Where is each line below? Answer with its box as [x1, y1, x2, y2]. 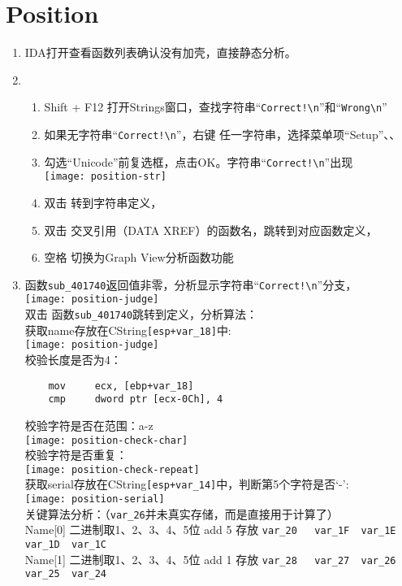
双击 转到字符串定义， [44, 193, 162, 211]
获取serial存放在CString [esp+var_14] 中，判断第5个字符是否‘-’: [24, 475, 349, 493]
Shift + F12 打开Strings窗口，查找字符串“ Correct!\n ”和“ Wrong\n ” [44, 98, 387, 115]
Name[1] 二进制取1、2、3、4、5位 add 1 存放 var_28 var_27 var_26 [24, 550, 396, 567]
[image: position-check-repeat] [24, 463, 200, 475]
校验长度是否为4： [24, 351, 122, 367]
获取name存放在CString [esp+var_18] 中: [24, 321, 231, 338]
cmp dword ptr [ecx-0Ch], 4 [48, 393, 223, 406]
